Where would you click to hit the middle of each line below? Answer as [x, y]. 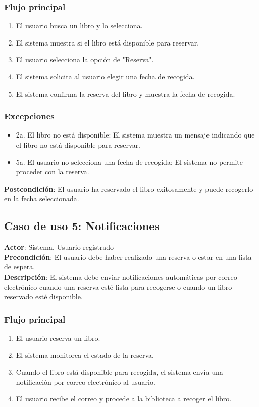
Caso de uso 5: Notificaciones [82, 226]
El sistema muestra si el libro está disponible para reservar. [108, 42]
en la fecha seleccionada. [42, 198]
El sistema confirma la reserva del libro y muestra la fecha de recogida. [125, 93]
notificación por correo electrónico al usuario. [86, 381]
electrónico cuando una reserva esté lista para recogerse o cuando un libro [118, 286]
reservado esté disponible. [43, 297]
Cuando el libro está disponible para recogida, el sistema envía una [119, 372]
